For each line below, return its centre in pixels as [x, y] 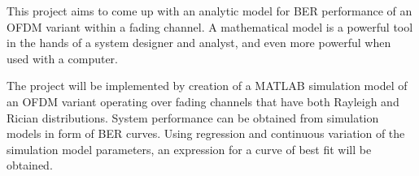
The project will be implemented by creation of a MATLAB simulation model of [207, 86]
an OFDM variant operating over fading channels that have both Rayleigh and [203, 101]
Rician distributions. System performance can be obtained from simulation [193, 117]
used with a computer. [63, 58]
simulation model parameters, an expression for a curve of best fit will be [189, 149]
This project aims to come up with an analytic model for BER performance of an [209, 11]
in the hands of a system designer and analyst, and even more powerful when [199, 43]
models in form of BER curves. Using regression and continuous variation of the [206, 133]
